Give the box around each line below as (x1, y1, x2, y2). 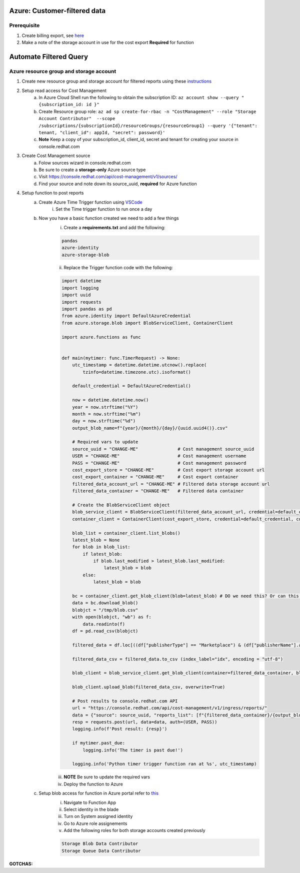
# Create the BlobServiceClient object (72, 502, 170, 508)
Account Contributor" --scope (38, 116, 115, 122)
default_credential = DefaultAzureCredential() (72, 383, 191, 389)
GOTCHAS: (9, 860, 33, 866)
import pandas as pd (61, 306, 112, 312)
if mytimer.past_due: (72, 740, 125, 746)
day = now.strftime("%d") (72, 418, 136, 424)
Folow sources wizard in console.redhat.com (38, 160, 131, 166)
